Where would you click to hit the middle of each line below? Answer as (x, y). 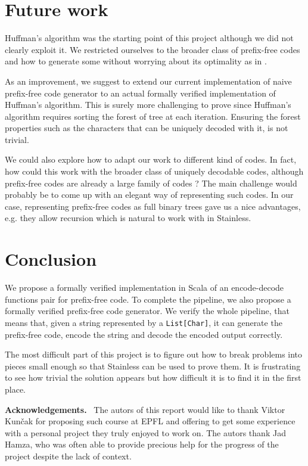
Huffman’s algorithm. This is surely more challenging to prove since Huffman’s (148, 105)
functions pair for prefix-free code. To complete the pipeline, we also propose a (148, 299)
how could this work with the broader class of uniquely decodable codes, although (154, 171)
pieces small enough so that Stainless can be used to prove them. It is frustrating (153, 366)
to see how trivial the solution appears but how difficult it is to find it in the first (153, 378)
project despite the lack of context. (68, 456)
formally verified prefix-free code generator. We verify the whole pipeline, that (147, 311)
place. (15, 389)
